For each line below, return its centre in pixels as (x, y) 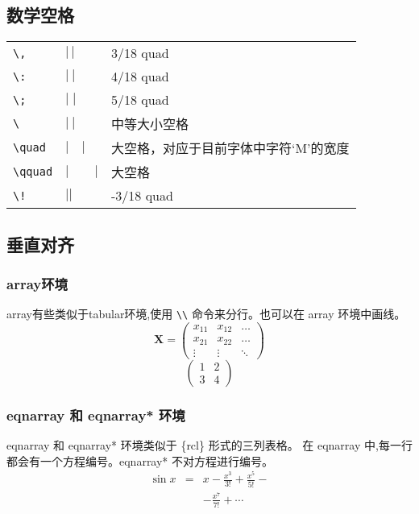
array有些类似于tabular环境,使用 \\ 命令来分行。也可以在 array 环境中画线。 (206, 314)
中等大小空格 (149, 124)
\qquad (33, 172)
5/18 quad (140, 100)
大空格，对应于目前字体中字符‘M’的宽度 (230, 148)
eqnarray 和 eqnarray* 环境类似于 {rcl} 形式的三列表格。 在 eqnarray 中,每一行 (209, 445)
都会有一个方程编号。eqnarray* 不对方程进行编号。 (140, 460)
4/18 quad (140, 77)
